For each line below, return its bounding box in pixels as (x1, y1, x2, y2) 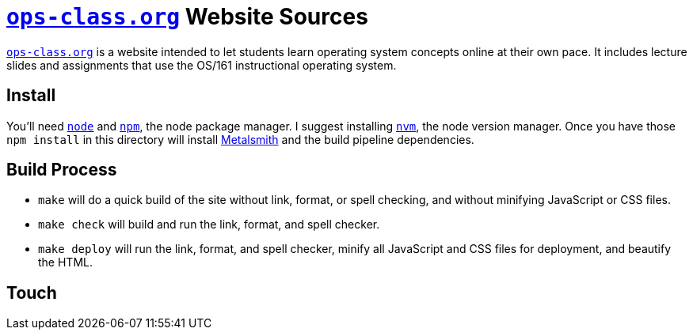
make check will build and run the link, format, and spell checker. (38, 217, 380, 232)
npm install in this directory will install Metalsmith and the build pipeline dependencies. (6, 132, 474, 146)
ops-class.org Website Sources (6, 3, 368, 30)
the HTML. (38, 255, 93, 270)
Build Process (6, 160, 117, 180)
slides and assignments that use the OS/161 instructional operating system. (6, 58, 397, 72)
